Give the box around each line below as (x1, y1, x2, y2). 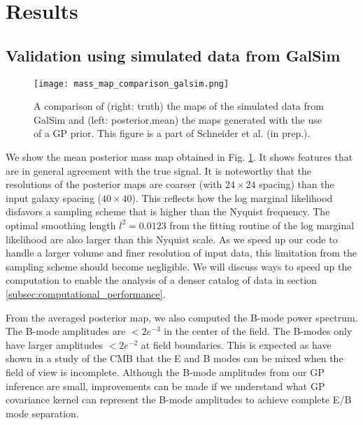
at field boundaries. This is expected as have (141, 337, 332, 352)
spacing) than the (259, 177, 334, 192)
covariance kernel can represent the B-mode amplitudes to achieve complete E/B (6, 392, 352, 407)
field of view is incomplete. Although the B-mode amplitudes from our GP (6, 364, 325, 379)
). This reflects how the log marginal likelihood (131, 190, 333, 205)
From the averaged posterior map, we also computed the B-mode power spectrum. (6, 310, 358, 324)
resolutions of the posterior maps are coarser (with (6, 177, 222, 192)
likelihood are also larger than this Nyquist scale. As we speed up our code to (6, 231, 338, 246)
